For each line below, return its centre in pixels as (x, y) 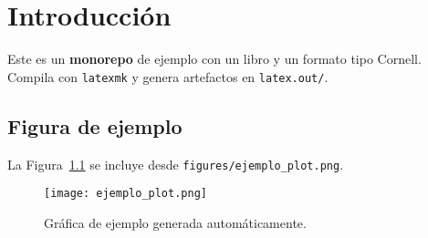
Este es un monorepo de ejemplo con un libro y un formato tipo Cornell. (214, 59)
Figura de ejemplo (95, 125)
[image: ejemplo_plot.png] (125, 194)
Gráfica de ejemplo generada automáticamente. (175, 222)
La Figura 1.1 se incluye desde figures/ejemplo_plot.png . (176, 164)
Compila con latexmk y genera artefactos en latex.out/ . (168, 76)
